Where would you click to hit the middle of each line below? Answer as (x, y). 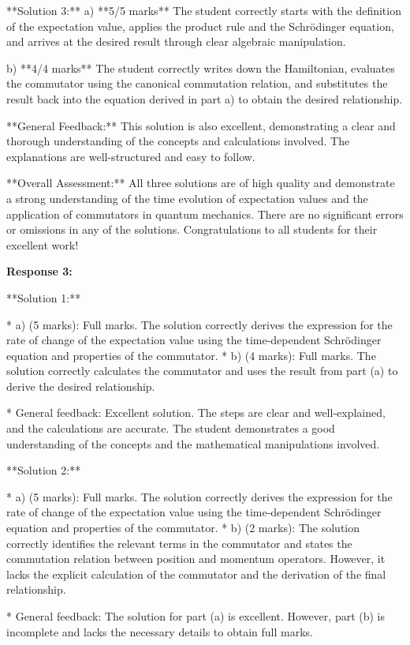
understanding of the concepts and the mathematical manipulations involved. (193, 443)
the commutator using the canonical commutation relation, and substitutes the (197, 83)
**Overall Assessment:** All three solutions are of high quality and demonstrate (201, 183)
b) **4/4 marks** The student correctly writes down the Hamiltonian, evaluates (201, 67)
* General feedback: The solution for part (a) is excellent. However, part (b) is (196, 616)
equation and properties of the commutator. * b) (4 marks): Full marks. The (191, 355)
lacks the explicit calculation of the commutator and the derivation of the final (196, 574)
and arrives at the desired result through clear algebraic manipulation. (176, 41)
